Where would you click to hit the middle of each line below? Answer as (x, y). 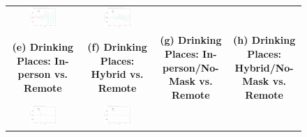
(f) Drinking (117, 47)
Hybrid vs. (117, 74)
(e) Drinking (43, 47)
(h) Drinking (264, 40)
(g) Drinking (191, 40)
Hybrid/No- (264, 67)
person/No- (190, 67)
